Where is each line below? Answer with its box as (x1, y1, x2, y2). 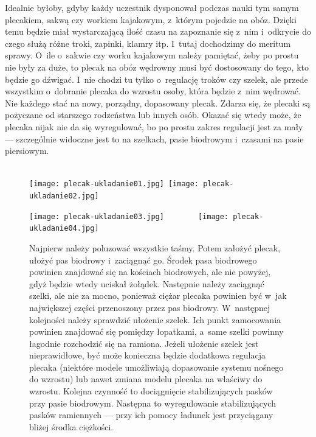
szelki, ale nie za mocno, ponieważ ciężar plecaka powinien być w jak (29, 289, 287, 302)
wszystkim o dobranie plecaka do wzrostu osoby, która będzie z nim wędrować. (5, 85, 301, 97)
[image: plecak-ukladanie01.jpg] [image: (29, 180, 199, 189)
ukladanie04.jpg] (29, 224, 99, 233)
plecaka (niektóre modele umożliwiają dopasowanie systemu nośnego (29, 360, 284, 373)
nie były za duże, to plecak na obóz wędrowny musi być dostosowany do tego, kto (5, 60, 309, 73)
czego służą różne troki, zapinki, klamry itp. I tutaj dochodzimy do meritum (5, 37, 291, 49)
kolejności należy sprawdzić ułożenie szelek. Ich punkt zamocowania (29, 313, 281, 326)
